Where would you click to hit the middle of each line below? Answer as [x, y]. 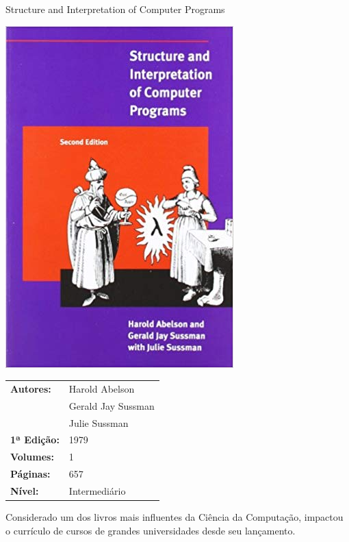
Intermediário [97, 491]
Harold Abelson [102, 388]
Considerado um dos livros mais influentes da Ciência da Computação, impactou [174, 517]
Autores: [31, 388]
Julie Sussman [99, 422]
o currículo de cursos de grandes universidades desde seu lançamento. [151, 530]
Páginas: [30, 474]
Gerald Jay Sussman [112, 405]
